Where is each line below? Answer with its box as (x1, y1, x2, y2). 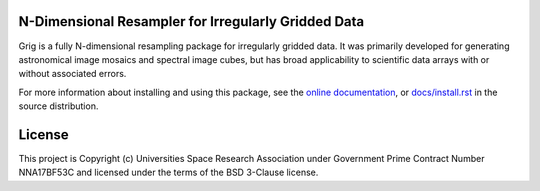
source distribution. (18, 100, 99, 112)
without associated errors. (18, 68, 127, 80)
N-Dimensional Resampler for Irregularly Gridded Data (18, 13, 365, 30)
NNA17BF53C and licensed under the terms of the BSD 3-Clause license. (18, 166, 319, 179)
